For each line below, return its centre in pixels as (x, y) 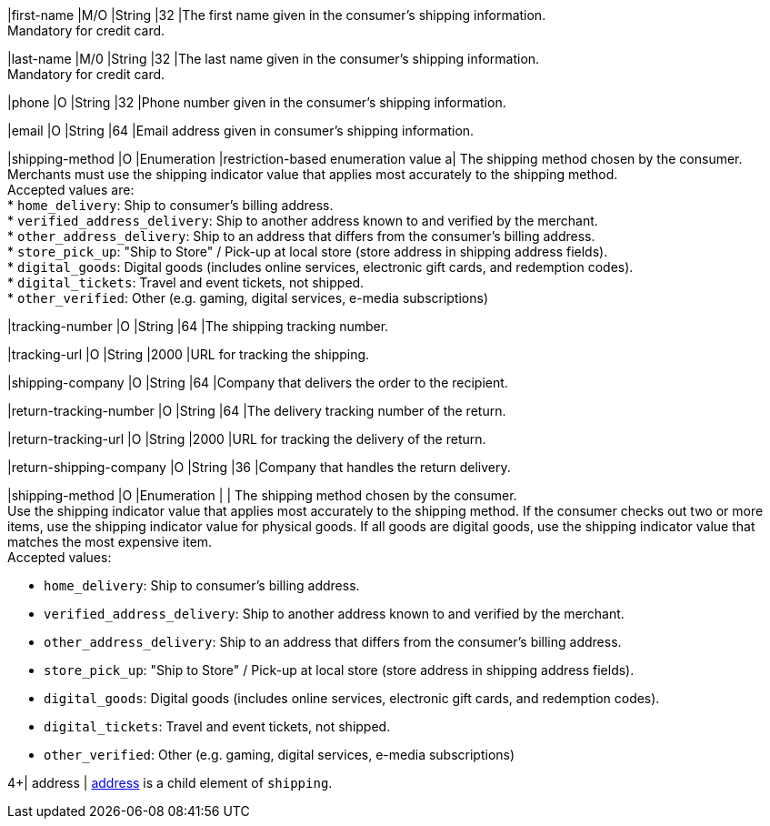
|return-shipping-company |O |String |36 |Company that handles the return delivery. (259, 467)
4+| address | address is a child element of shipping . (170, 783)
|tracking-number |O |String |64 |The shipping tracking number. (198, 326)
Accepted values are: (71, 190)
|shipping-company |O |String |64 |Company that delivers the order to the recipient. (258, 383)
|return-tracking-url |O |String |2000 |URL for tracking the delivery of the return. (247, 439)
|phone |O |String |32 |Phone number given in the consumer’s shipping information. (257, 102)
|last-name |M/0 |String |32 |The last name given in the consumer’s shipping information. (274, 59)
